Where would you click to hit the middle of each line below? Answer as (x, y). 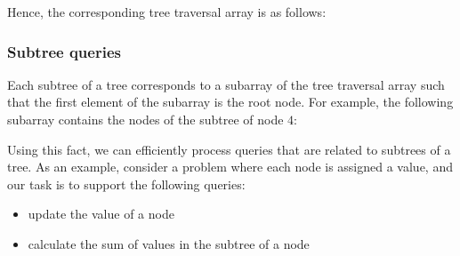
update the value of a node (101, 214)
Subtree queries (64, 51)
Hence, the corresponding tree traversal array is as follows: (167, 12)
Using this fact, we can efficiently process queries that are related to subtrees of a (229, 149)
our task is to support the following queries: (126, 184)
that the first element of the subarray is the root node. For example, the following (230, 102)
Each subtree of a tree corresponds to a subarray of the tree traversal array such (226, 84)
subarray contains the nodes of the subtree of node (145, 119)
